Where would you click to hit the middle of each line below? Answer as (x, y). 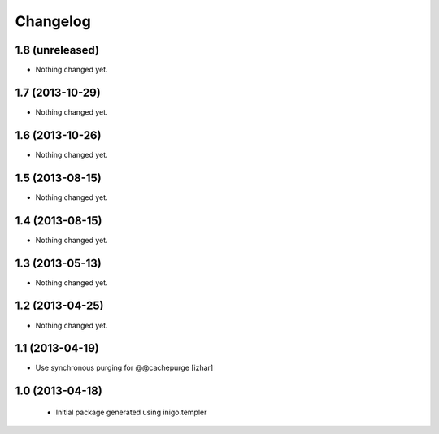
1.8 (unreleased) (57, 50)
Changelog (53, 21)
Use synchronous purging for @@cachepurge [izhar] (124, 368)
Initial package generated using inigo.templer (131, 412)
